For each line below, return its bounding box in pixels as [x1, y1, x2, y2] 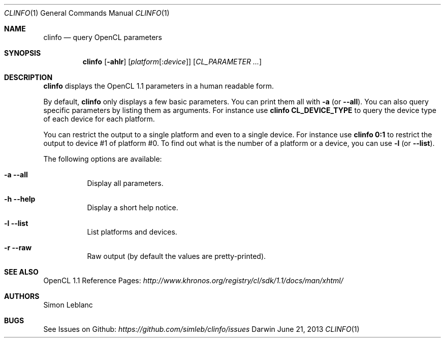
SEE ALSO [4, 268, 39, 276]
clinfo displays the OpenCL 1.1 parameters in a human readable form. [43, 82, 274, 90]
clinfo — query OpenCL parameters [43, 33, 162, 42]
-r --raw [4, 243, 32, 252]
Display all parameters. [87, 179, 164, 187]
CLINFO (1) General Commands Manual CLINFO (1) [4, 9, 170, 17]
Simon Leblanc [43, 300, 93, 309]
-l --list [4, 219, 28, 227]
